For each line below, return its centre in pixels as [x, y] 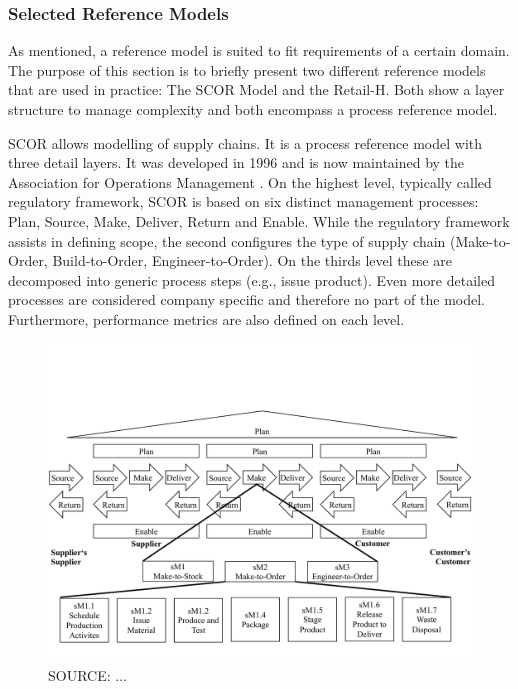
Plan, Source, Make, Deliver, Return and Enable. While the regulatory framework [259, 220]
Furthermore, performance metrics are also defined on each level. [206, 318]
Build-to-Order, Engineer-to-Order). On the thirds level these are [252, 260]
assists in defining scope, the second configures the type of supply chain [227, 240]
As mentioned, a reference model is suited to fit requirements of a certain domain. [259, 50]
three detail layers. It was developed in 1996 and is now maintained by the [236, 162]
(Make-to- [480, 240]
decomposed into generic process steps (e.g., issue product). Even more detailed [251, 279]
